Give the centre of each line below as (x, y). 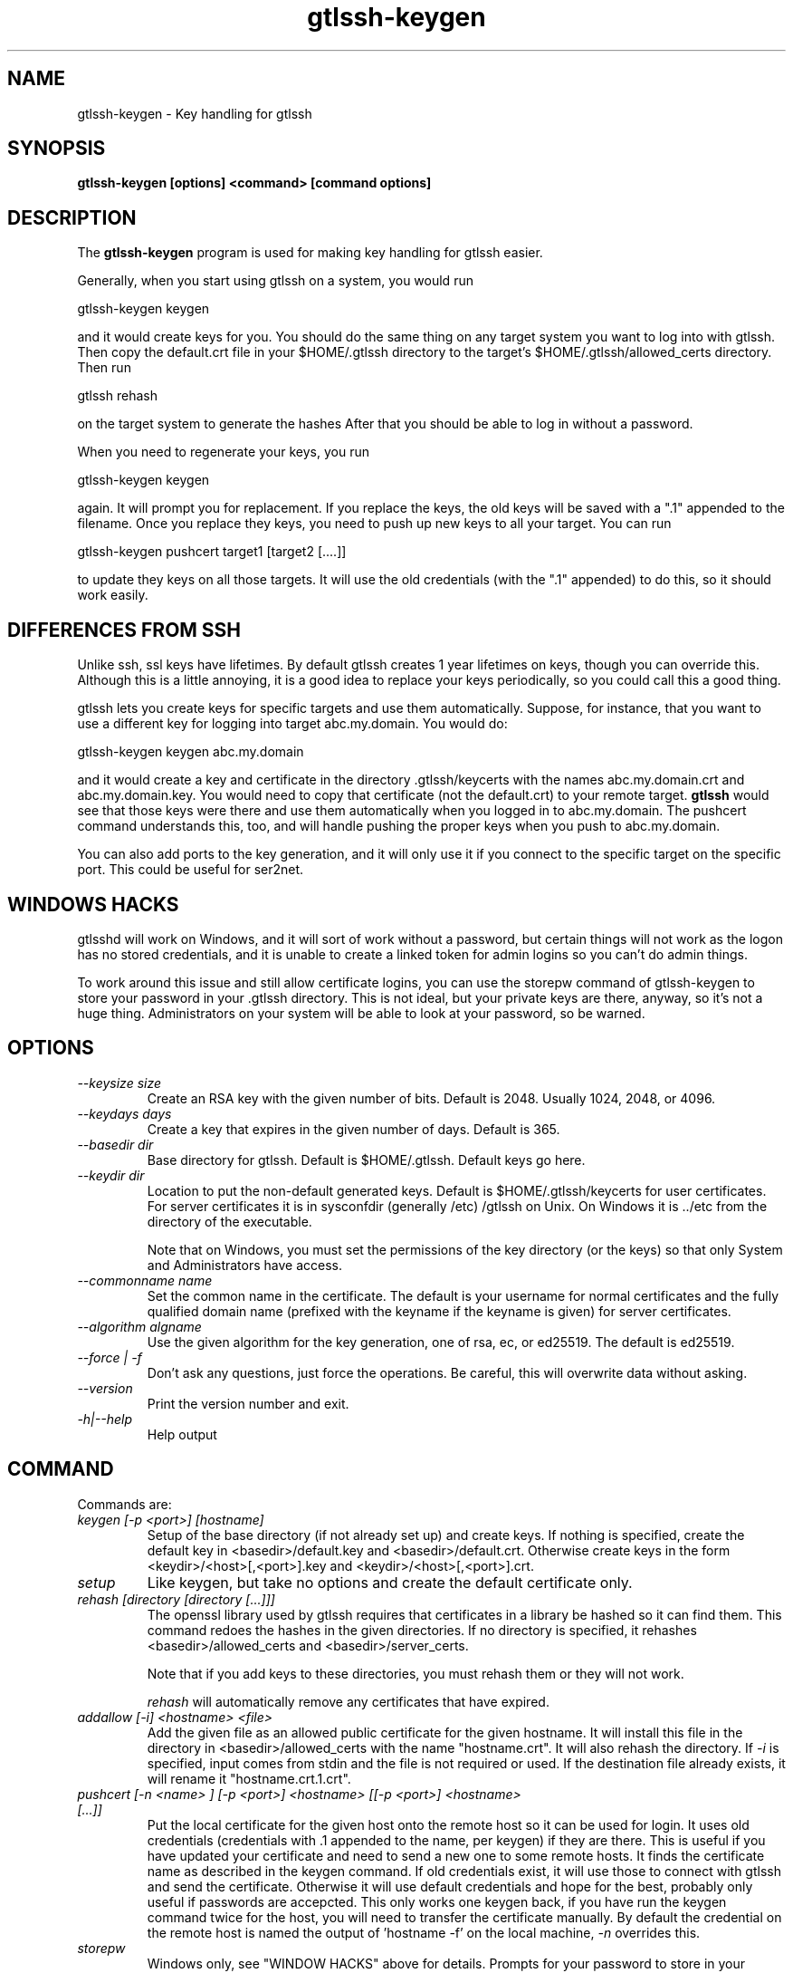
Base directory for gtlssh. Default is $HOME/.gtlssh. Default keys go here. (366, 1160)
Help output (182, 1434)
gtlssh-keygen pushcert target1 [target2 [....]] (212, 552)
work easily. (113, 595)
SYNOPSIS (57, 149)
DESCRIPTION (72, 217)
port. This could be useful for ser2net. (191, 870)
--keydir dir (111, 1175)
